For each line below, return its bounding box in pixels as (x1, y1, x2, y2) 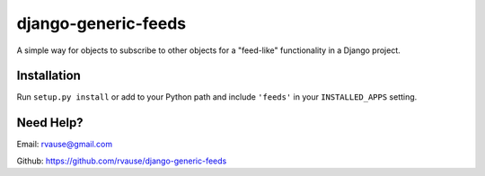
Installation (16, 68, 81, 84)
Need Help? (16, 115, 84, 130)
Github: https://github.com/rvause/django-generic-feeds (16, 155, 227, 166)
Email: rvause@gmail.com (16, 139, 112, 150)
